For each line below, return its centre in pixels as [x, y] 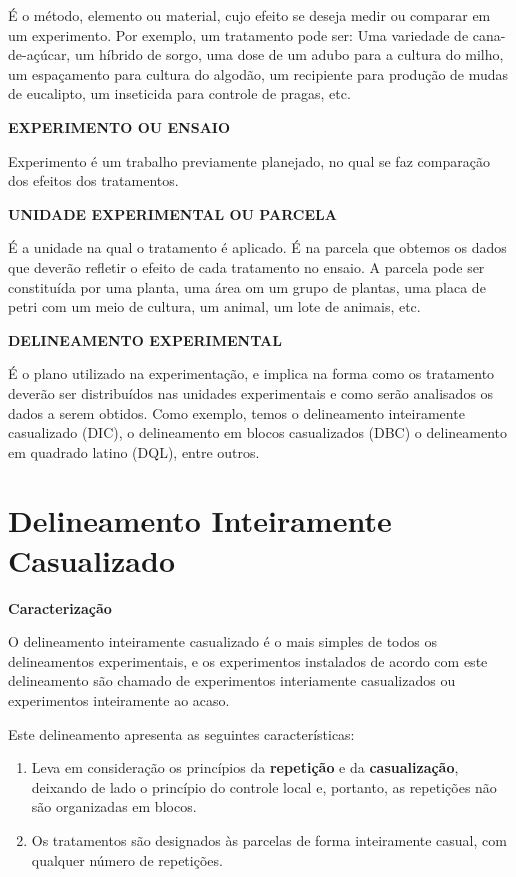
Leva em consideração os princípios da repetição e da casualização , [245, 767]
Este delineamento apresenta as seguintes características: [181, 733]
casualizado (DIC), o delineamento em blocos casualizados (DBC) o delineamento [257, 432]
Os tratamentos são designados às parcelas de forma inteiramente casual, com [269, 839]
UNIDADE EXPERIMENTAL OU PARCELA [172, 213]
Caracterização [60, 607]
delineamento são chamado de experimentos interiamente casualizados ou [232, 680]
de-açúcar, [39, 54]
